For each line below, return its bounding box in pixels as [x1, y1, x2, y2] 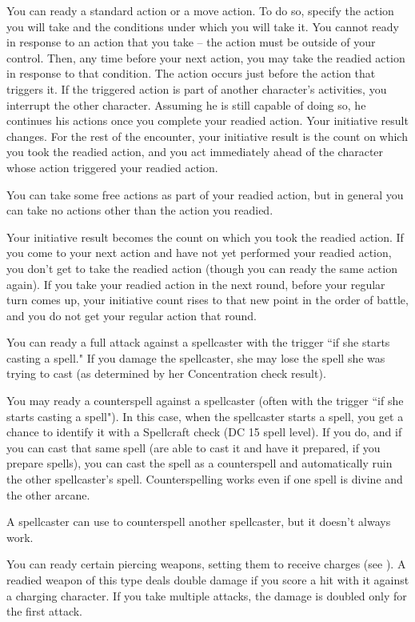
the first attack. [6, 603, 83, 620]
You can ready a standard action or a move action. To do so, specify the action [6, 2, 394, 18]
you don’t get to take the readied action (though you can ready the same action [6, 259, 397, 276]
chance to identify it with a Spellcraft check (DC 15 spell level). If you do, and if [6, 423, 402, 440]
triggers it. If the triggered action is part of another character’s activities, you [6, 80, 387, 97]
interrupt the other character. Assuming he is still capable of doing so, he [6, 96, 366, 113]
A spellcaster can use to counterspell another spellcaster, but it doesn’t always [6, 513, 391, 530]
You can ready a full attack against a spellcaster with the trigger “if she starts [6, 334, 390, 351]
